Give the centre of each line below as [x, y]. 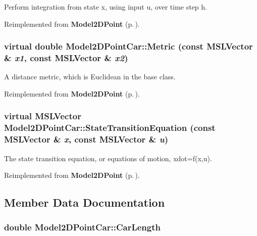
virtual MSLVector [43, 116]
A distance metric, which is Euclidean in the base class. [90, 77]
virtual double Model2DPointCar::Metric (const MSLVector [128, 46]
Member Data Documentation [85, 202]
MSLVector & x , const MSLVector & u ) [86, 139]
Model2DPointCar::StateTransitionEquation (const [110, 128]
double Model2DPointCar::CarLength [82, 227]
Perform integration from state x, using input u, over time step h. [106, 7]
